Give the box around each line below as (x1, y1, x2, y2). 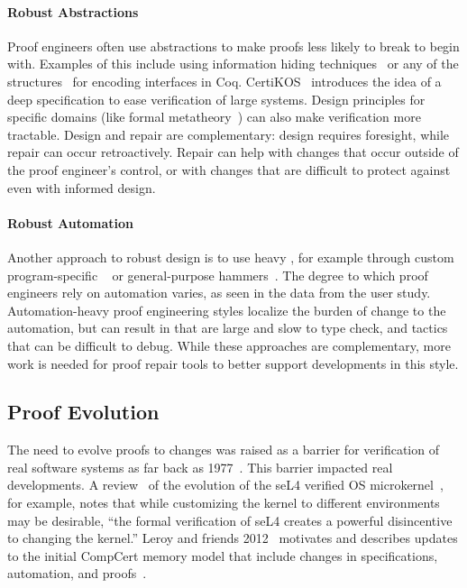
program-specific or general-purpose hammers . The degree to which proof (7, 265, 428, 284)
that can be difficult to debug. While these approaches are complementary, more (7, 335, 451, 354)
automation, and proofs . (7, 564, 147, 583)
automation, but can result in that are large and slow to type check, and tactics (7, 318, 448, 337)
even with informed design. (7, 178, 156, 197)
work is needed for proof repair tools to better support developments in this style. (7, 354, 459, 372)
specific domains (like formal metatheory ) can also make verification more (7, 107, 421, 126)
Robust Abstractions (7, 2, 139, 21)
